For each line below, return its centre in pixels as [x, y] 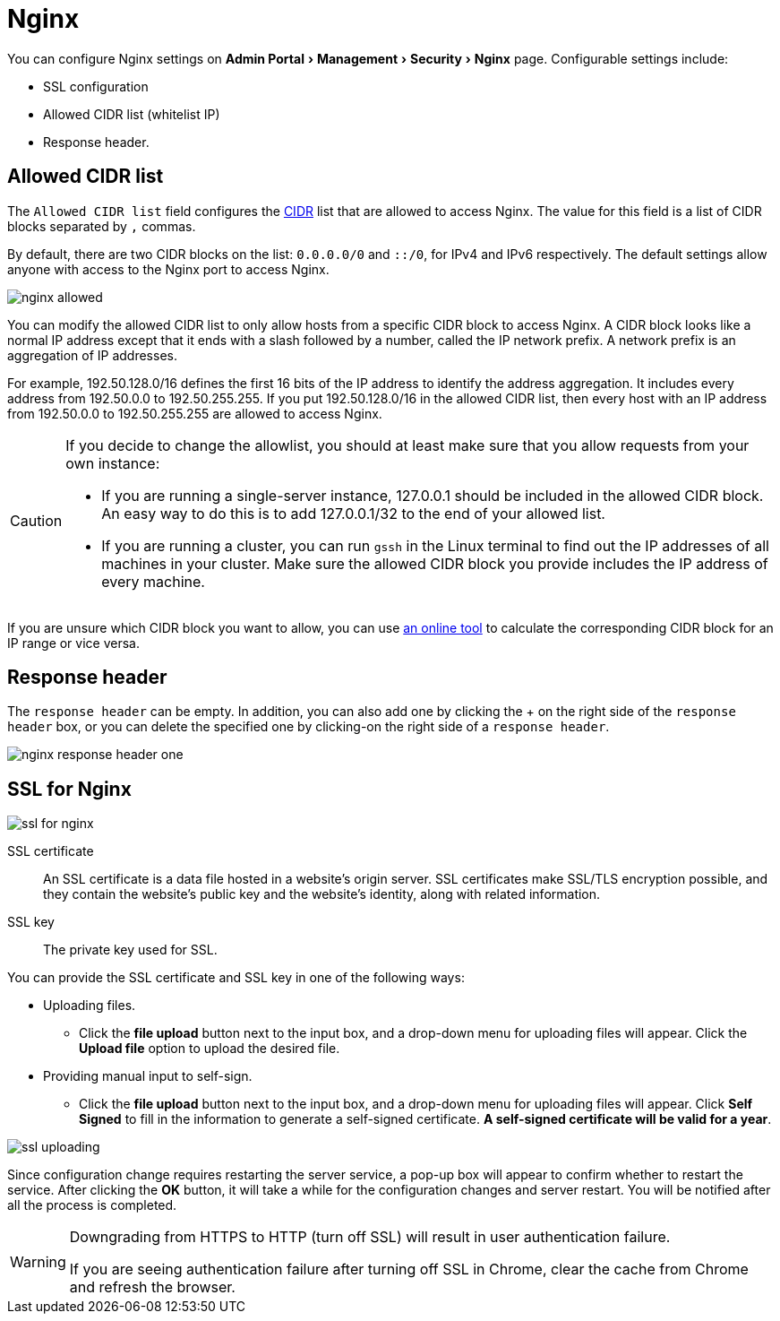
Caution [36, 520]
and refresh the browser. [152, 1287]
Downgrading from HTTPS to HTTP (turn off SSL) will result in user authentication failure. [370, 1237]
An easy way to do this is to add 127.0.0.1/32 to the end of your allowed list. [353, 513]
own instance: [113, 463]
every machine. [153, 581]
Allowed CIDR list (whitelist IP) [132, 114]
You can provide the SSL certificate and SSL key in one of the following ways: [236, 978]
